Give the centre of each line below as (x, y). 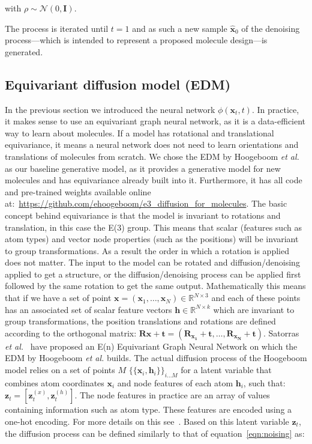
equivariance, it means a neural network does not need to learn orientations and (152, 144)
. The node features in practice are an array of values (172, 395)
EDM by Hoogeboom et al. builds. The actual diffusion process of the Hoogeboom (156, 358)
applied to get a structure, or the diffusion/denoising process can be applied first (153, 274)
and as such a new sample (180, 28)
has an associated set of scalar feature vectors (88, 309)
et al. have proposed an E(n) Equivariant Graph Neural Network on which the (151, 346)
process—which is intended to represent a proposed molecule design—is (136, 40)
